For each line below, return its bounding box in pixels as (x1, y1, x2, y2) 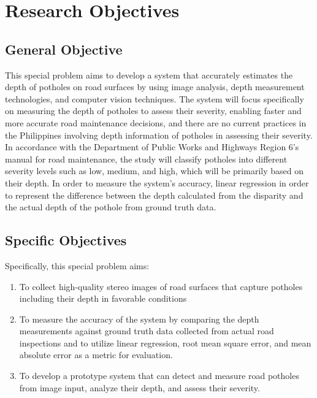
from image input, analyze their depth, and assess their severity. (19, 381, 260, 394)
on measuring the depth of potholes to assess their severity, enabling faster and (5, 104, 302, 117)
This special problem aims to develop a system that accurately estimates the (5, 68, 293, 81)
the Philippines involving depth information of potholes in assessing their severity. (5, 128, 313, 141)
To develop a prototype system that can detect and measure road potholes (19, 369, 299, 382)
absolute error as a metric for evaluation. (19, 348, 173, 361)
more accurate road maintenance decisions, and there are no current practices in (5, 116, 307, 129)
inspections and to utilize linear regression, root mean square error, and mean (19, 336, 311, 349)
